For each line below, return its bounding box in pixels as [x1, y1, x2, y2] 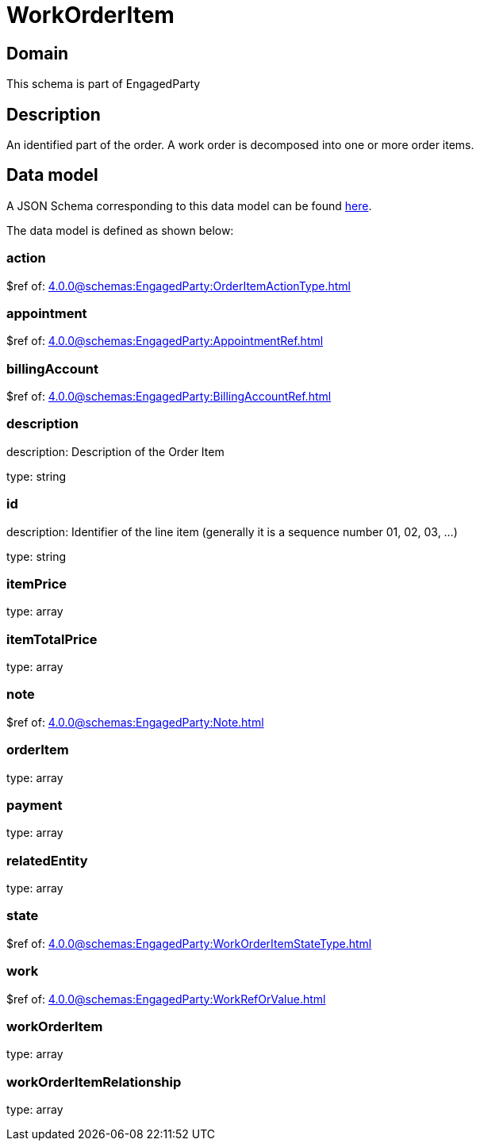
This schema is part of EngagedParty [6, 77, 201, 91]
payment [6, 796, 63, 813]
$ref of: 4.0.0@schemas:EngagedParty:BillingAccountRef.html [6, 389, 332, 404]
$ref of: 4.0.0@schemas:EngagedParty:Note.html [6, 715, 264, 729]
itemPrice [6, 575, 67, 592]
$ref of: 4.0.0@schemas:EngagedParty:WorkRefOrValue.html [6, 992, 326, 1006]
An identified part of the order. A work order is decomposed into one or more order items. [6, 138, 474, 152]
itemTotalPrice [6, 631, 98, 647]
